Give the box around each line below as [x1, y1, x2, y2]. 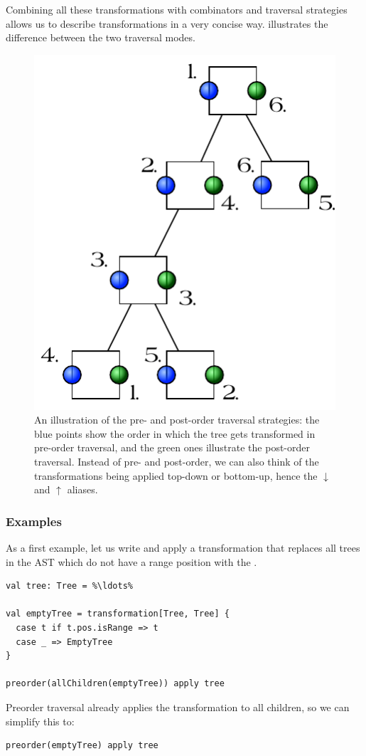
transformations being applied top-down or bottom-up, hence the [34, 468, 318, 483]
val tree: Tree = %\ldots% [6, 581, 133, 592]
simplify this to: [6, 713, 75, 728]
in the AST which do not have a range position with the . [6, 554, 257, 569]
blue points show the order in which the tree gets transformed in [34, 426, 316, 441]
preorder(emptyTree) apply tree [6, 740, 158, 751]
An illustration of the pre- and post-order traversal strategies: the [34, 412, 320, 427]
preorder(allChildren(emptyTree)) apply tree [6, 678, 225, 689]
